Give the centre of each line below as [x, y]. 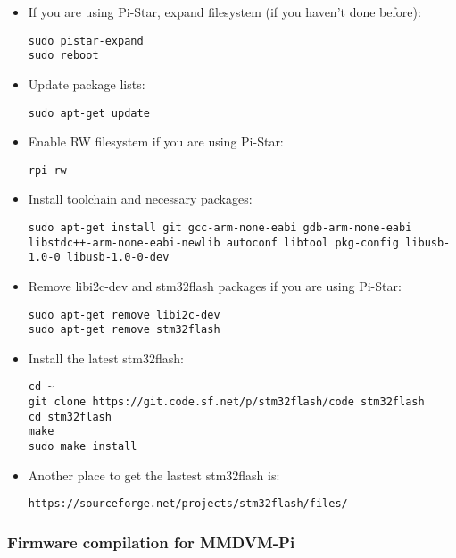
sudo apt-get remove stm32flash [124, 330]
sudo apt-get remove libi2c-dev [124, 315]
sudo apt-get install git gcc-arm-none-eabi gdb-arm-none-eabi [220, 228]
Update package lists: [87, 83]
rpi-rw [47, 170]
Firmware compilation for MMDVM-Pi [151, 541]
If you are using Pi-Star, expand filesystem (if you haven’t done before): [224, 12]
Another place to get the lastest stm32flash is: [154, 475]
